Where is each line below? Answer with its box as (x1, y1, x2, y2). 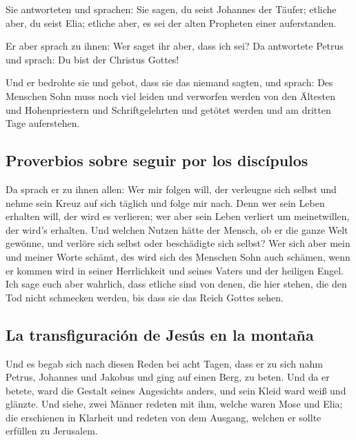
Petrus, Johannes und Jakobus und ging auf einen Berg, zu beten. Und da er (6, 370, 330, 384)
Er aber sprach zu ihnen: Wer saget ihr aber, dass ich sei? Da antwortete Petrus (6, 39, 344, 53)
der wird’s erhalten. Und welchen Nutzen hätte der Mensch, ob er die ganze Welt (6, 222, 348, 237)
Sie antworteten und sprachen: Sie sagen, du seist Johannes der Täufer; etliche (6, 2, 337, 16)
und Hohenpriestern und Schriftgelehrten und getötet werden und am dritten (6, 102, 331, 117)
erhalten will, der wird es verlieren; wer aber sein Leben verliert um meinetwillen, (6, 209, 350, 223)
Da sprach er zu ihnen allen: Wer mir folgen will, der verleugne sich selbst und (6, 181, 337, 196)
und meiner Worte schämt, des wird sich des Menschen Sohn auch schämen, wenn (6, 249, 350, 263)
